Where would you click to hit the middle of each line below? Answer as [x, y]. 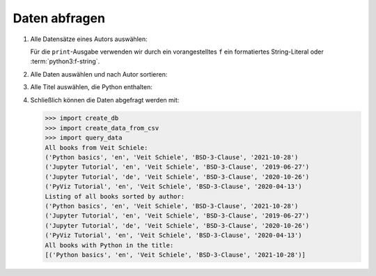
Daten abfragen [59, 18]
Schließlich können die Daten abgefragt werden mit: [105, 100]
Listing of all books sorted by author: [115, 196]
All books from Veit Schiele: [96, 147]
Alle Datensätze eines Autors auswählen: [89, 39]
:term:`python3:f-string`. [65, 61]
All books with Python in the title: [109, 245]
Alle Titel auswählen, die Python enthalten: [92, 87]
